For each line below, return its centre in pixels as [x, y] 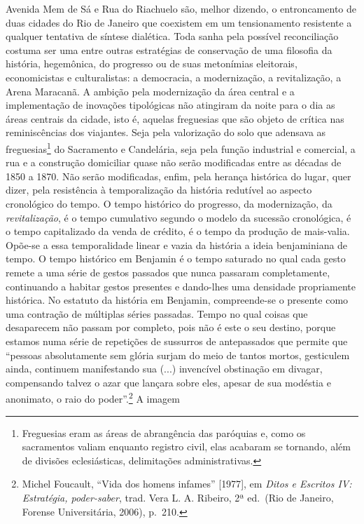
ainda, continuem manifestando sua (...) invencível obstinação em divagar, [164, 369]
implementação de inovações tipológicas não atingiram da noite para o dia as [170, 105]
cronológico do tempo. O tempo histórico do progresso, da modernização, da [169, 203]
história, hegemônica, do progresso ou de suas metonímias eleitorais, [152, 63]
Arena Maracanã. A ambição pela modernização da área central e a [150, 91]
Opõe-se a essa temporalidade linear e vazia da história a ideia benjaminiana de [177, 244]
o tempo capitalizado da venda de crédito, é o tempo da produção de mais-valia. [178, 231]
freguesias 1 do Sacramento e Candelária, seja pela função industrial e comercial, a [181, 147]
